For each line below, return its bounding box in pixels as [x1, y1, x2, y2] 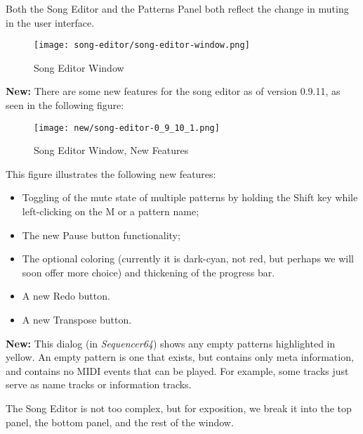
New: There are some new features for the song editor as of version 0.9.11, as [6, 84, 341, 98]
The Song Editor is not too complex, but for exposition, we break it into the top [6, 401, 352, 415]
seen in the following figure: [6, 98, 124, 113]
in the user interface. [6, 15, 95, 30]
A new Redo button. [22, 288, 110, 303]
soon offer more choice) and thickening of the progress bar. [22, 264, 275, 279]
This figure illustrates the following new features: [6, 166, 216, 181]
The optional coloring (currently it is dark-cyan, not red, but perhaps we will [22, 251, 354, 266]
